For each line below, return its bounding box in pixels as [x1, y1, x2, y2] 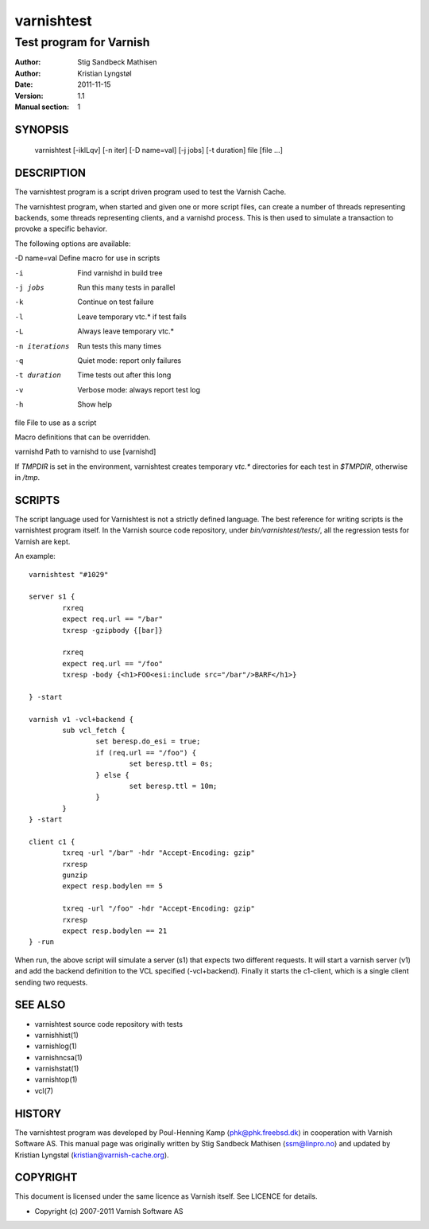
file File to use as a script [14, 418, 97, 427]
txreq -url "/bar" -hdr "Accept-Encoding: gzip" [62, 849, 256, 857]
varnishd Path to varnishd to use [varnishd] [14, 447, 157, 457]
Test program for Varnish [14, 35, 150, 49]
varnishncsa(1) [34, 1052, 83, 1062]
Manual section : [14, 102, 70, 111]
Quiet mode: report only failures [77, 355, 182, 365]
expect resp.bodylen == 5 [62, 882, 163, 891]
